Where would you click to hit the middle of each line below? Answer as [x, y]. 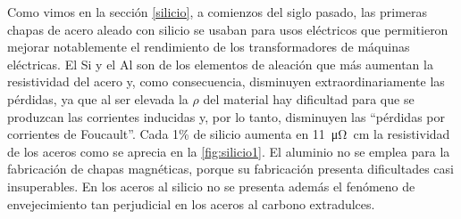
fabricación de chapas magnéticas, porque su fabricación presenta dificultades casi [230, 169]
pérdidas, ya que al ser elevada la [98, 98]
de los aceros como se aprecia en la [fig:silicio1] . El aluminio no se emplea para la [229, 151]
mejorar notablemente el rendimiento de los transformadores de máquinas [209, 47]
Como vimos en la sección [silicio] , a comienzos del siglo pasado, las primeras [218, 12]
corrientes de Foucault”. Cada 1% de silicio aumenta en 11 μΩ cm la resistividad [229, 134]
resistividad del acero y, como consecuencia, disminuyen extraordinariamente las [226, 81]
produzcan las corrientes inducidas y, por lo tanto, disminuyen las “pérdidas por [226, 116]
